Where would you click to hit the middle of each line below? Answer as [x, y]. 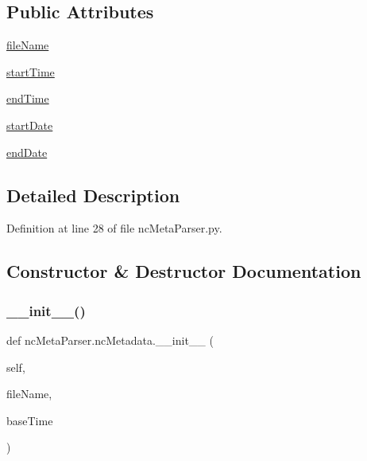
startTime [31, 71]
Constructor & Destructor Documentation [184, 271]
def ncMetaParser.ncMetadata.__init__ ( [110, 340]
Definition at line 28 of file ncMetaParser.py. [114, 228]
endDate [27, 152]
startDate [30, 125]
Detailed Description [93, 195]
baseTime [30, 420]
